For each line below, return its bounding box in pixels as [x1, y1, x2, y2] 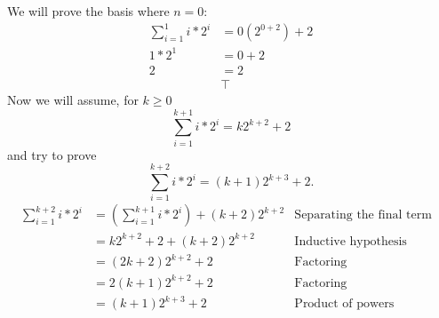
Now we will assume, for [7, 90, 139, 108]
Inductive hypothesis [294, 235, 407, 248]
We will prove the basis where [7, 2, 170, 20]
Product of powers [294, 298, 395, 311]
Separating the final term [294, 209, 432, 222]
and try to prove [7, 145, 97, 163]
